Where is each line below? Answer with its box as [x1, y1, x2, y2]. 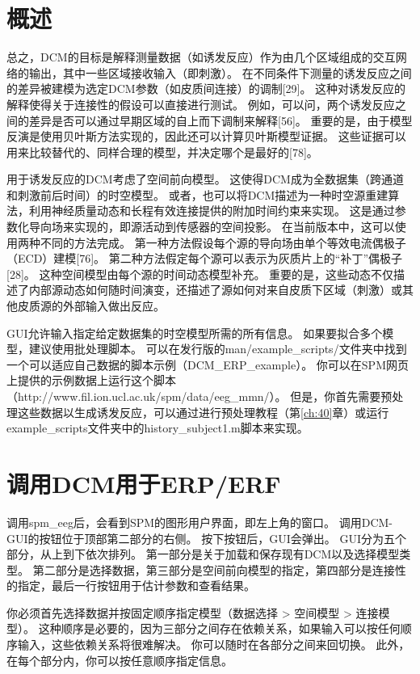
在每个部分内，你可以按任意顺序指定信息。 [6, 651, 233, 668]
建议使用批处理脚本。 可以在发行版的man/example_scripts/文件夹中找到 [28, 340, 407, 357]
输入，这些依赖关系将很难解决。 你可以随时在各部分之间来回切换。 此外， [17, 636, 410, 653]
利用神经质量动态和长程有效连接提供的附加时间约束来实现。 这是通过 [28, 202, 395, 219]
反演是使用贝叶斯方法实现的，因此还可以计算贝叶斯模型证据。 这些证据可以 [6, 128, 406, 145]
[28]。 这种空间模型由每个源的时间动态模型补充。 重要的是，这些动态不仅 [6, 265, 394, 282]
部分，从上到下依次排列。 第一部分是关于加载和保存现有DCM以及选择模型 [6, 546, 400, 562]
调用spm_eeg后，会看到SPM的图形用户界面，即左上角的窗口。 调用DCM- [6, 513, 393, 530]
